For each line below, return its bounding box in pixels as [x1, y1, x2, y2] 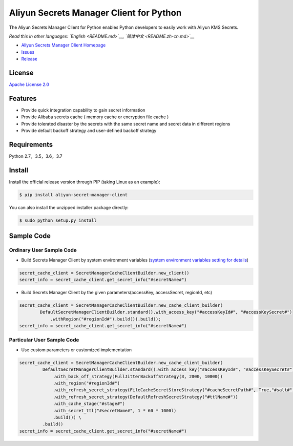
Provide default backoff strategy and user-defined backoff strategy [21, 127, 157, 134]
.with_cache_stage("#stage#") [53, 401, 126, 406]
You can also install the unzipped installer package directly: [9, 204, 129, 210]
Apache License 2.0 [9, 82, 49, 87]
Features [9, 94, 37, 103]
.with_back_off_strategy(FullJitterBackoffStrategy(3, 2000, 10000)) [53, 374, 223, 379]
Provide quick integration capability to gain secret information [21, 107, 146, 113]
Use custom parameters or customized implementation [21, 347, 132, 353]
